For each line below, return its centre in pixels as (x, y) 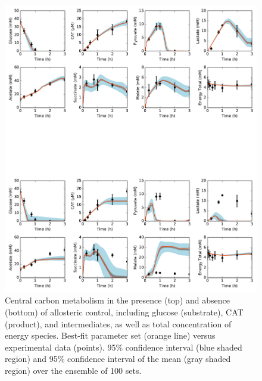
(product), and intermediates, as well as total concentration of (118, 323)
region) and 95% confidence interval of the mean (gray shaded (118, 359)
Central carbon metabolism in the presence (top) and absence (117, 300)
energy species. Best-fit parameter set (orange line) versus (110, 335)
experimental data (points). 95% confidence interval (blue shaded (124, 347)
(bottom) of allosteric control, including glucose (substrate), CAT (124, 312)
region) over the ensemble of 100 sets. (73, 371)
